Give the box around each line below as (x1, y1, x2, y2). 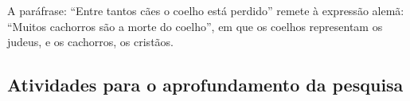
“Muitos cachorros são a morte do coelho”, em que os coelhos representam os (7, 17, 383, 34)
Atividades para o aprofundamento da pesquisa (7, 72, 404, 97)
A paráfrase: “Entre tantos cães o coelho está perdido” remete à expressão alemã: (7, 2, 404, 18)
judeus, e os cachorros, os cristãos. (7, 33, 174, 50)
